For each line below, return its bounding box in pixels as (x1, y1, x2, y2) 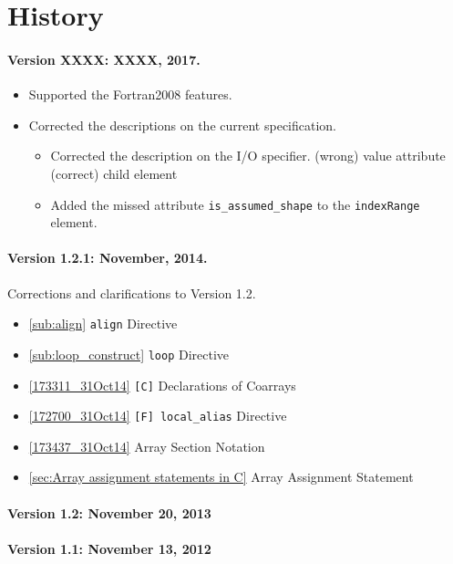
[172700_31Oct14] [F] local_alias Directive (28, 406, 287, 425)
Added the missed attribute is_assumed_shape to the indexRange (50, 194, 420, 214)
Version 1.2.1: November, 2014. (7, 248, 208, 267)
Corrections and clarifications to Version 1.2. (7, 283, 256, 302)
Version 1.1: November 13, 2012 (7, 538, 211, 558)
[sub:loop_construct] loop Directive (28, 344, 230, 363)
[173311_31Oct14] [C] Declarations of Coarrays (28, 375, 296, 394)
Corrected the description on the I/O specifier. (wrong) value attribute (50, 146, 446, 165)
